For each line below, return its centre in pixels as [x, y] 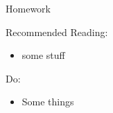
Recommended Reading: [57, 32]
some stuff [43, 55]
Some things [48, 102]
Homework [28, 8]
